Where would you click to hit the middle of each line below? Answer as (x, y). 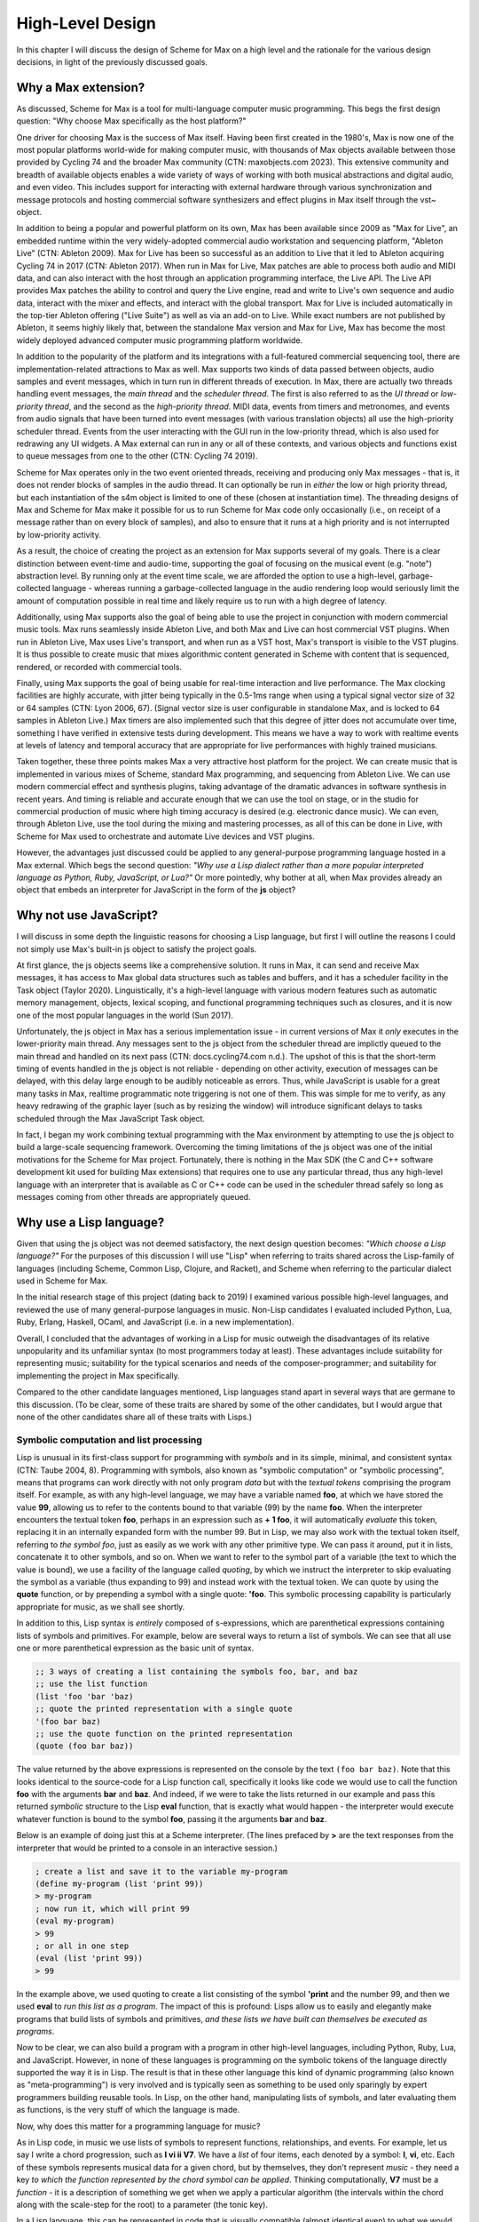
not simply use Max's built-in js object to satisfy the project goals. (137, 949)
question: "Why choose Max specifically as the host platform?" (131, 121)
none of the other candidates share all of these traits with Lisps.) (134, 1417)
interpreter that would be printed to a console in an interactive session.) (147, 1848)
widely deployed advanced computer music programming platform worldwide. (160, 340)
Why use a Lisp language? (90, 1222)
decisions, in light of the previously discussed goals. (112, 61)
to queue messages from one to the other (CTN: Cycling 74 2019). (137, 456)
